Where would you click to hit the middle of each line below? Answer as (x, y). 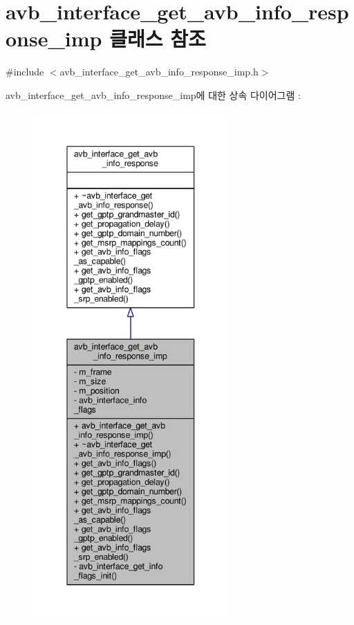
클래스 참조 (158, 38)
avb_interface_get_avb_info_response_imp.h (159, 72)
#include (25, 72)
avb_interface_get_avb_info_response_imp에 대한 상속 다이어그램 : (153, 94)
